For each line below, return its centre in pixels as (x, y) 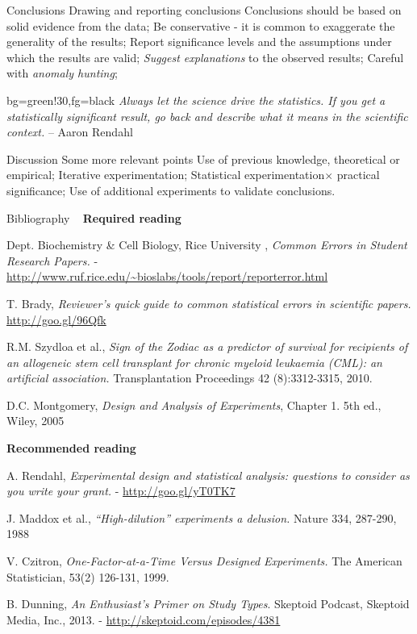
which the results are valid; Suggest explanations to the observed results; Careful (205, 57)
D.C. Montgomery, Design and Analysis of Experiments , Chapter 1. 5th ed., (194, 405)
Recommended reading (71, 448)
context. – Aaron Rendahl (70, 132)
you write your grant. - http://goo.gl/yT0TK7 (121, 491)
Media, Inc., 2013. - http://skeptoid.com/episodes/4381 (144, 619)
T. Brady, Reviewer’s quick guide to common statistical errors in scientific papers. (209, 303)
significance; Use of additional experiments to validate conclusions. (171, 190)
